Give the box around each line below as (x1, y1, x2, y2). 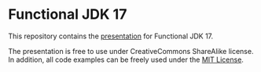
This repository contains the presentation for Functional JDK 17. (8, 31, 214, 41)
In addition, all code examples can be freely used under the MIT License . (8, 55, 244, 64)
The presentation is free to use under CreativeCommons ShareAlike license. (8, 46, 254, 56)
